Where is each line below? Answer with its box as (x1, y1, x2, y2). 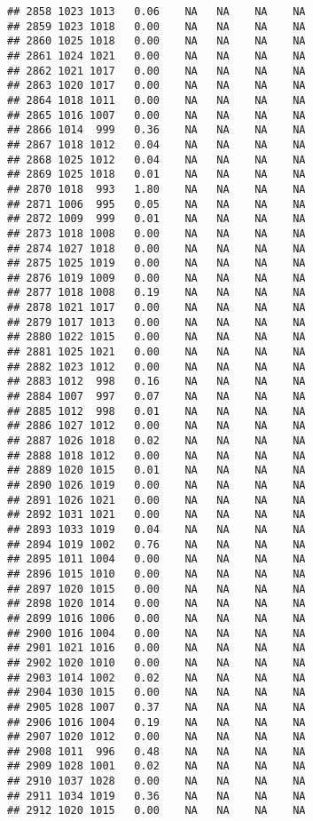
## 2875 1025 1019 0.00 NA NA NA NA (7, 257, 306, 270)
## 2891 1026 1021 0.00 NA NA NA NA (7, 493, 306, 506)
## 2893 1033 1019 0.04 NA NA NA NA (7, 522, 306, 536)
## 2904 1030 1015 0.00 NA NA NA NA (7, 686, 306, 699)
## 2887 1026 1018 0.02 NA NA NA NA (7, 434, 306, 448)
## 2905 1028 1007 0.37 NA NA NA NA (7, 700, 306, 713)
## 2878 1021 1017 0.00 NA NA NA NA (7, 301, 306, 315)
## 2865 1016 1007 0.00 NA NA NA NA (7, 108, 306, 122)
